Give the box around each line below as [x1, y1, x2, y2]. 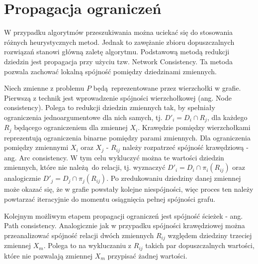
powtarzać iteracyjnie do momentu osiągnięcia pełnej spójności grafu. [4, 194, 216, 204]
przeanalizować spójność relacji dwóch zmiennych [4, 230, 154, 240]
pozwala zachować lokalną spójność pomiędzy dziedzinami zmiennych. [4, 66, 217, 76]
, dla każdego [207, 112, 248, 122]
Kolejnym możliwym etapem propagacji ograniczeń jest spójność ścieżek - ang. [4, 210, 243, 221]
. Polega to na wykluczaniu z [43, 240, 132, 251]
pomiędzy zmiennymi [4, 142, 69, 152]
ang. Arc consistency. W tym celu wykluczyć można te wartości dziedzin [4, 152, 224, 162]
